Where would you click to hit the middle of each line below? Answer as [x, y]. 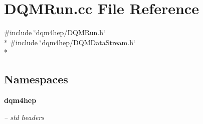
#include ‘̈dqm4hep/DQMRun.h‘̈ [55, 32]
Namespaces [36, 79]
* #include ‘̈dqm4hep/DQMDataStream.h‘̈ [70, 42]
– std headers [24, 117]
